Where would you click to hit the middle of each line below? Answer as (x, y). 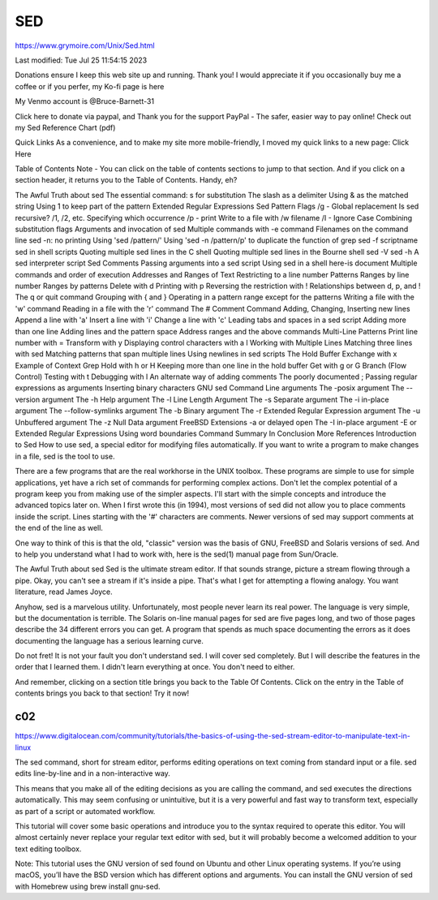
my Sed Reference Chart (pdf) (65, 127)
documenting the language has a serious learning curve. (109, 640)
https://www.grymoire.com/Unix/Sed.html (85, 45)
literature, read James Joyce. (64, 592)
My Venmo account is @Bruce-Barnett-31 (84, 101)
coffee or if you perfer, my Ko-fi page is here (90, 86)
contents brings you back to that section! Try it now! (102, 693)
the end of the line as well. (59, 528)
